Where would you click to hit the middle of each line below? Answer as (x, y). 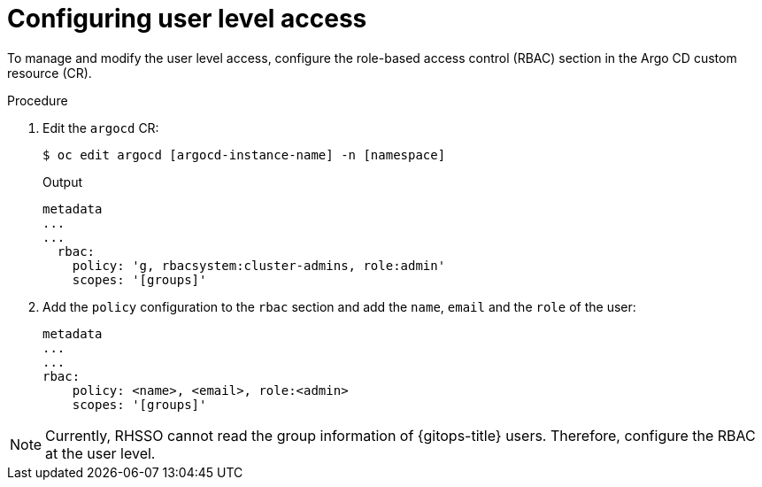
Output (62, 182)
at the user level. (100, 453)
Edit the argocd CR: (101, 128)
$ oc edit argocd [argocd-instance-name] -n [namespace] (244, 155)
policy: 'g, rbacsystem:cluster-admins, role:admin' (259, 265)
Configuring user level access (187, 19)
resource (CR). (50, 73)
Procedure (38, 100)
